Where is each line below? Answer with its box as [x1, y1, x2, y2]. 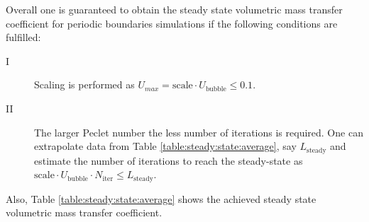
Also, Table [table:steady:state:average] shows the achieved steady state [6, 191, 316, 206]
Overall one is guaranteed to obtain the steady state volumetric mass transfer [6, 2, 343, 16]
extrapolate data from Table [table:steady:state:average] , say [34, 139, 297, 153]
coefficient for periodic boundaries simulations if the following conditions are [6, 16, 338, 30]
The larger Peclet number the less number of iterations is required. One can [34, 124, 363, 139]
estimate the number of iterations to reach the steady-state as [34, 153, 303, 168]
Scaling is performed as [34, 77, 135, 92]
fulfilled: [6, 30, 41, 45]
